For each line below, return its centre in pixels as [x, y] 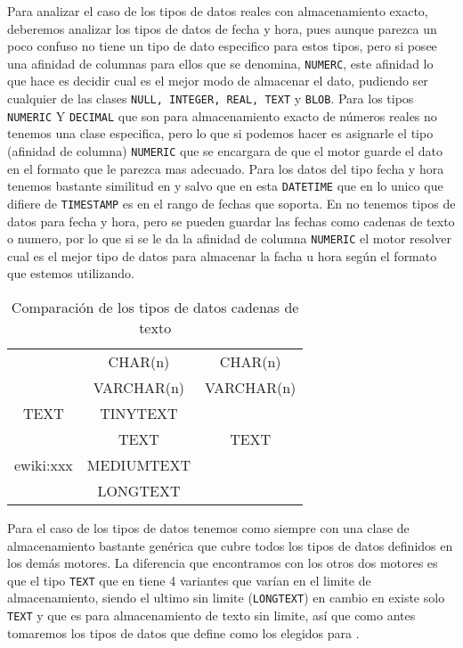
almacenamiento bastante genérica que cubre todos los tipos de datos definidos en [230, 545]
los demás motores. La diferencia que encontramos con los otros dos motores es [223, 563]
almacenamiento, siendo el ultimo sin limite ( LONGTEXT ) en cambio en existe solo [226, 598]
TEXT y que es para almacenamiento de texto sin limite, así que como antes [211, 615]
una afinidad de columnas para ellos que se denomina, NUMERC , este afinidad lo [220, 63]
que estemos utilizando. [71, 273]
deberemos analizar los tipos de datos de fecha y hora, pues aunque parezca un [222, 28]
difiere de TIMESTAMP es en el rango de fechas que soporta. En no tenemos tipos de [231, 203]
